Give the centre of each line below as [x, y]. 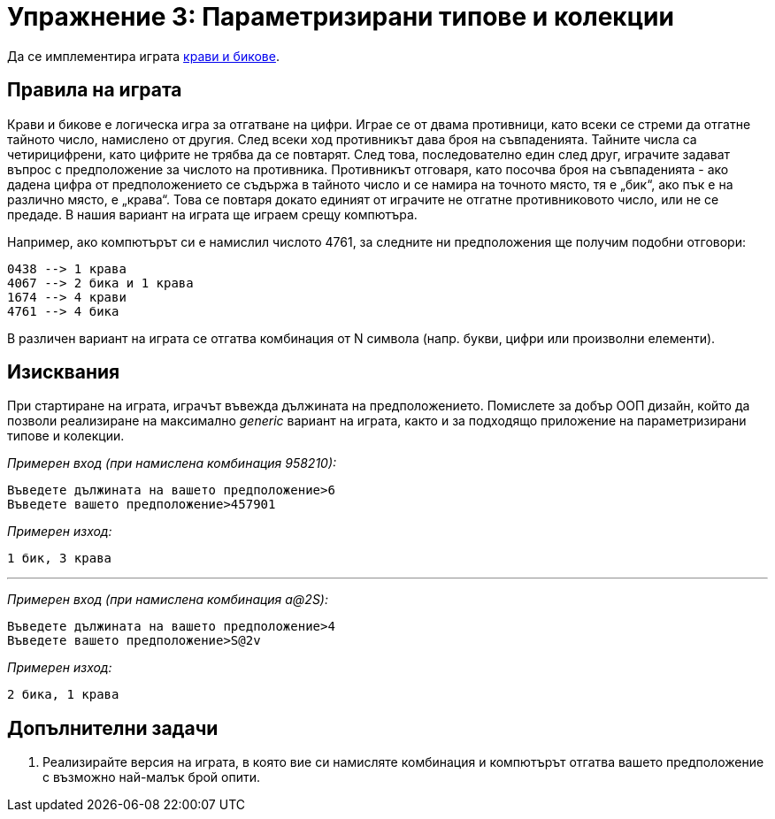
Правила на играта [95, 90]
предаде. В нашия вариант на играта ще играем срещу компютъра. [212, 214]
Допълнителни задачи [113, 728]
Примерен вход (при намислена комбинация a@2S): [168, 600]
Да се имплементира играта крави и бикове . [143, 56]
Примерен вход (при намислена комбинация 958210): [172, 463]
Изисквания [64, 372]
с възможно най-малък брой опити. [152, 777]
